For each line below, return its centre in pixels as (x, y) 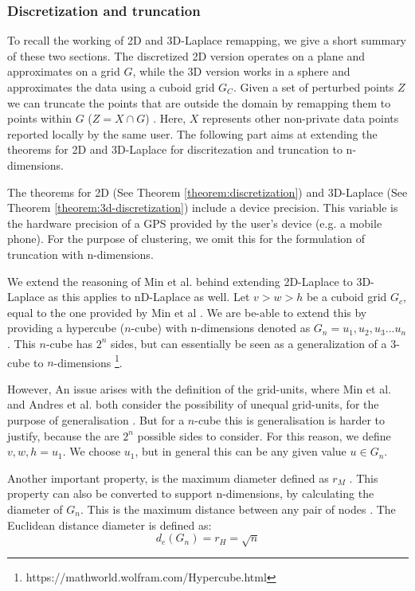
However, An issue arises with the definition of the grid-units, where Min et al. (199, 388)
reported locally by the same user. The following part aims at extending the (192, 133)
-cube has (69, 343)
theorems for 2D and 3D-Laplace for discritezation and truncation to (175, 149)
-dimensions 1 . (88, 361)
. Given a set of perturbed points (313, 87)
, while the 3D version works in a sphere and (241, 71)
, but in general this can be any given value (241, 451)
